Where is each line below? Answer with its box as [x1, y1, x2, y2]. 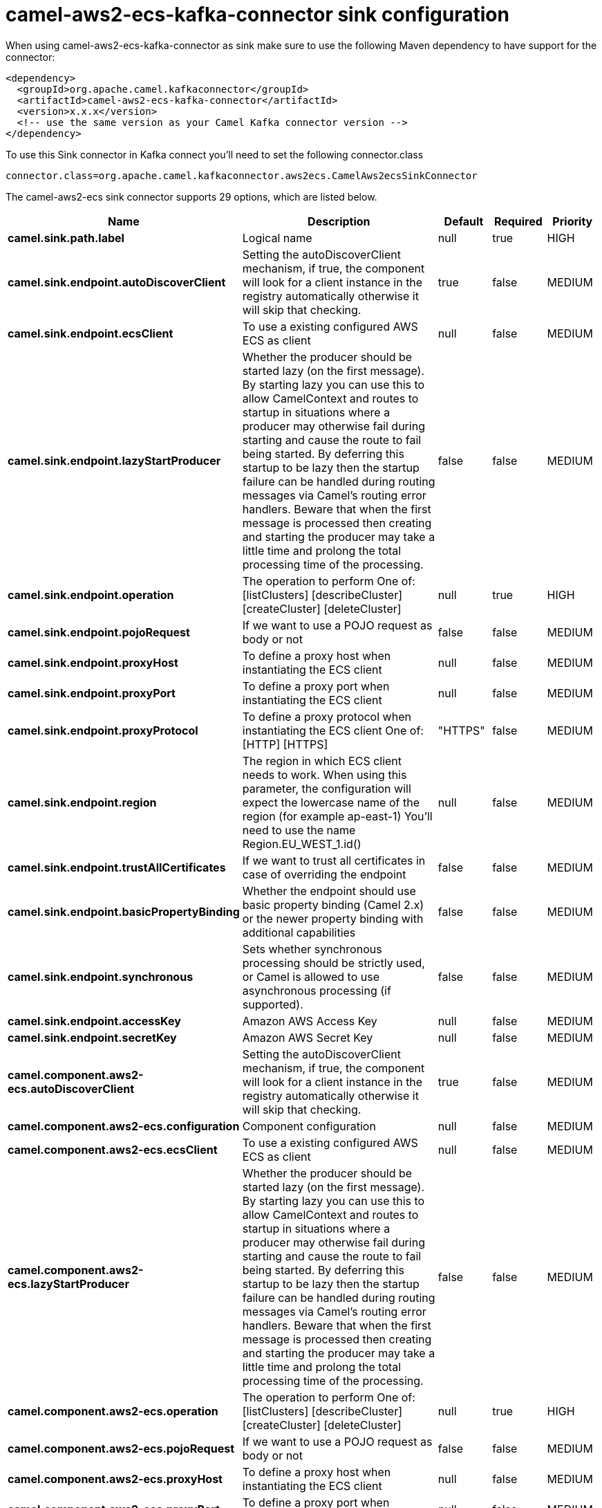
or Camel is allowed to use [242, 969, 379, 984]
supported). [242, 997, 303, 1011]
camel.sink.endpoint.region [8, 795, 157, 809]
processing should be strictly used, [242, 955, 425, 970]
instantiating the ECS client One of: [242, 723, 424, 737]
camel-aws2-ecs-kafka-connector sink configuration [6, 3, 509, 26]
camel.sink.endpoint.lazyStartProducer [8, 453, 221, 468]
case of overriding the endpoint [242, 867, 406, 881]
